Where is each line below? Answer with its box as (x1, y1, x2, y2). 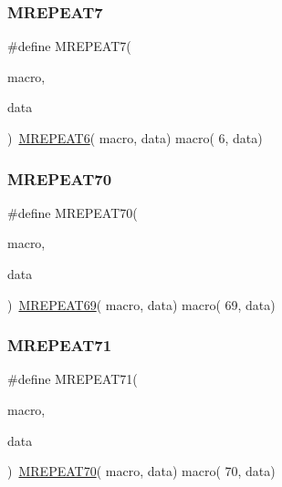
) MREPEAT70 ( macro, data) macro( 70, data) (7, 461, 276, 481)
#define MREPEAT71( (7, 369, 138, 389)
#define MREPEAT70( (7, 202, 138, 222)
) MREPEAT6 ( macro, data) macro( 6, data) (7, 129, 263, 147)
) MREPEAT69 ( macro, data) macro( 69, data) (7, 295, 276, 314)
